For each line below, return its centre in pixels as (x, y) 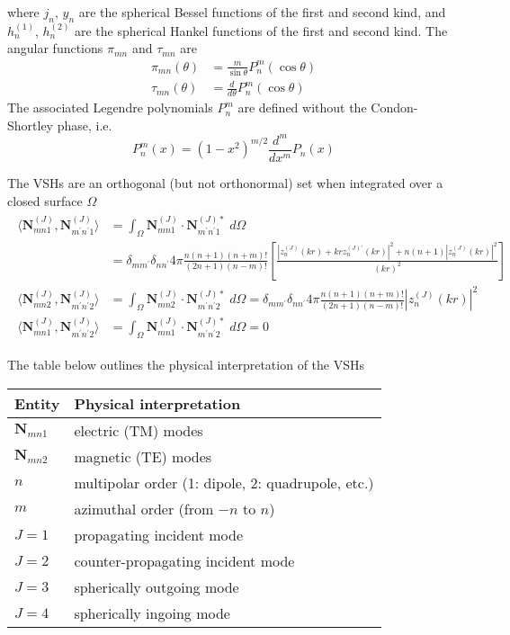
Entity (37, 403)
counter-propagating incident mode (184, 560)
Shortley (31, 125)
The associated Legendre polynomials (110, 107)
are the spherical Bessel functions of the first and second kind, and (262, 12)
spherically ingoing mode (152, 613)
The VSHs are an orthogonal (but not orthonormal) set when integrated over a (225, 182)
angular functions (55, 48)
